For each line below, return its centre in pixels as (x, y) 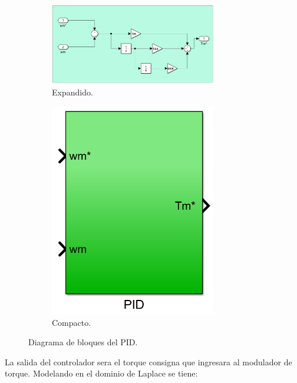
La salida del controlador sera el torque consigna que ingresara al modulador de (148, 361)
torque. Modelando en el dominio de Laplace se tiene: (101, 373)
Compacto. (72, 322)
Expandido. (72, 92)
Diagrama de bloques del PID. (83, 342)
